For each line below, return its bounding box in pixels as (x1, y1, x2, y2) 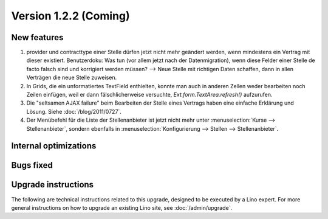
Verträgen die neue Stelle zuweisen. (26, 74, 117, 82)
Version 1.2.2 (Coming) (11, 9, 130, 23)
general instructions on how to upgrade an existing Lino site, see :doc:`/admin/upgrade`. (11, 204, 233, 211)
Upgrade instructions (11, 179, 94, 190)
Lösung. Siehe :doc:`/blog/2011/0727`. (26, 108, 121, 115)
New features (11, 32, 64, 43)
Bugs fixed (11, 160, 53, 170)
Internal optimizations (11, 141, 97, 151)
